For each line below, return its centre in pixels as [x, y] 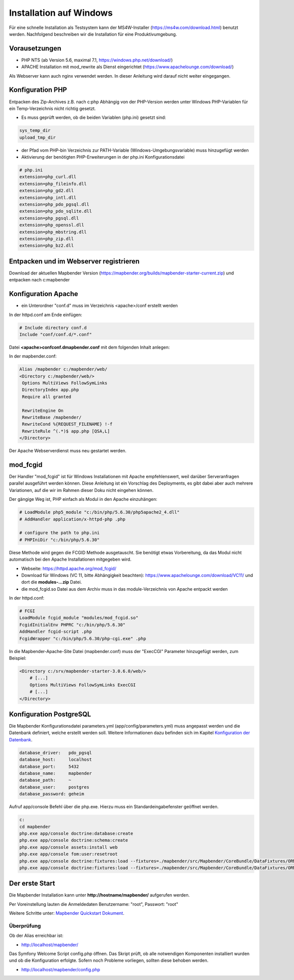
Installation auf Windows [61, 13]
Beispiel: [18, 658]
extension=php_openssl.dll [52, 225]
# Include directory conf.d [53, 327]
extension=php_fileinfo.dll [53, 184]
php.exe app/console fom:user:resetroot [68, 854]
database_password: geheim [52, 794]
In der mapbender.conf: [33, 356]
